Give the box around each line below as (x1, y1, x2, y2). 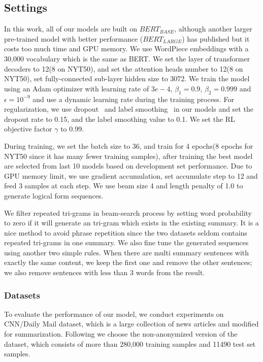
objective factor (4, 123, 52, 134)
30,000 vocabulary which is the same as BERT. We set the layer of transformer (4, 53, 250, 63)
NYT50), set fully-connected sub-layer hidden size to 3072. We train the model (4, 73, 250, 84)
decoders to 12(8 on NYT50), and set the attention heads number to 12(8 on (4, 63, 243, 74)
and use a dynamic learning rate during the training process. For (32, 93, 234, 104)
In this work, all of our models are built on (4, 23, 138, 34)
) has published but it (182, 33, 250, 44)
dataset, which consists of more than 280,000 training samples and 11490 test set (4, 338, 256, 349)
